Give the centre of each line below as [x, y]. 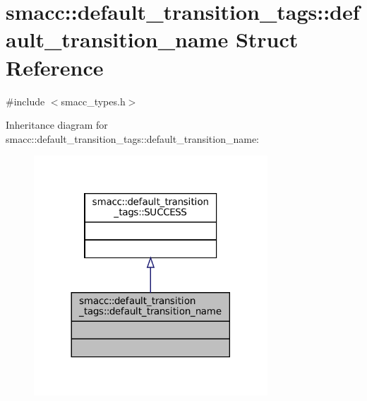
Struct [267, 39]
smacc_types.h [93, 101]
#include [25, 101]
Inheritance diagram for [57, 125]
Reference [55, 67]
